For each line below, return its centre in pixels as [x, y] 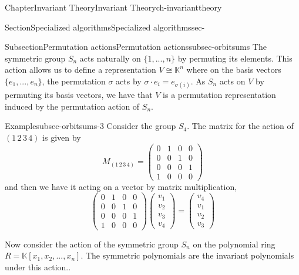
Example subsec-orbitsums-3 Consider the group [90, 126]
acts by [129, 81]
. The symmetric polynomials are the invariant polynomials [187, 255]
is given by [62, 137]
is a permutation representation [219, 95]
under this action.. [38, 266]
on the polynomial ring [234, 244]
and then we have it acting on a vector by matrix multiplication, [121, 186]
